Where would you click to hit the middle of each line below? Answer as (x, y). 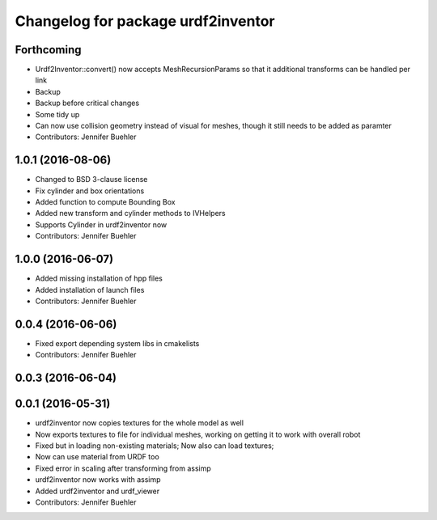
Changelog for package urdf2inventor (145, 21)
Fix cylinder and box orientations (90, 191)
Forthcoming (48, 50)
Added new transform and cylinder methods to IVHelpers (130, 213)
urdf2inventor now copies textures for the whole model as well (140, 423)
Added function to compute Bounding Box (105, 202)
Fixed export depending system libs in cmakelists (117, 343)
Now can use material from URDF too (97, 457)
